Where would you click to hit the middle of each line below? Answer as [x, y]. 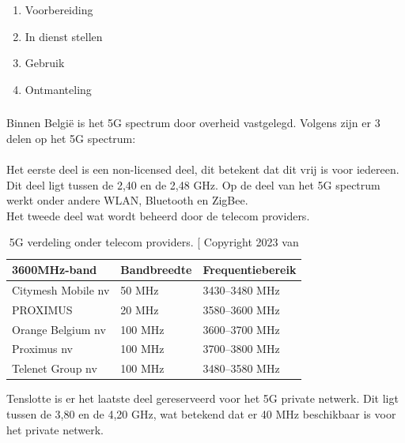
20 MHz [140, 309]
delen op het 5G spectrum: [71, 138]
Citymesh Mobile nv [61, 289]
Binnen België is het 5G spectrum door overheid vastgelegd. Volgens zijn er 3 [193, 123]
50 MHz [140, 289]
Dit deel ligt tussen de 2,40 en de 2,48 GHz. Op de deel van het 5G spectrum [193, 184]
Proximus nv [42, 349]
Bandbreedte [156, 270]
